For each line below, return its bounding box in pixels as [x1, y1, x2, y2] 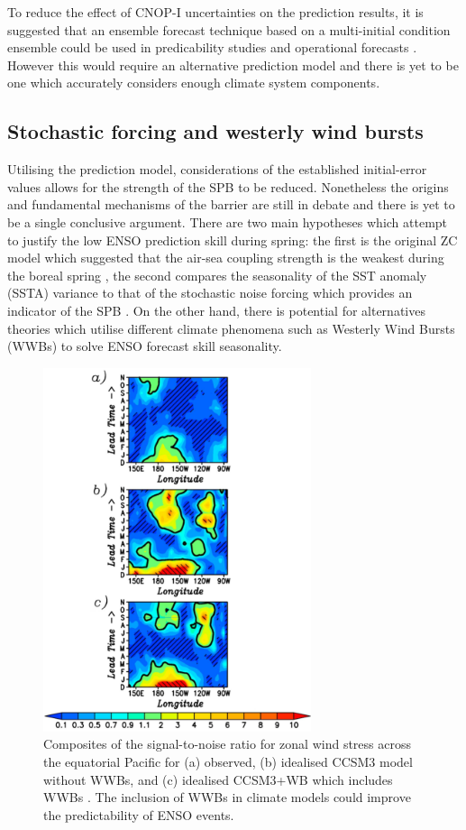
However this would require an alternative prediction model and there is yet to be [7, 55, 459, 74]
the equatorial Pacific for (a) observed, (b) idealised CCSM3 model [43, 752, 413, 770]
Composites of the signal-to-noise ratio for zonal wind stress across [43, 734, 411, 753]
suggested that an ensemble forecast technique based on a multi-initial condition [7, 20, 451, 39]
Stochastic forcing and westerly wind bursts [7, 117, 424, 145]
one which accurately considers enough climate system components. [7, 73, 380, 92]
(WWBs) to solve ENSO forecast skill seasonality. [7, 337, 282, 355]
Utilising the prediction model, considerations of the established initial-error [7, 160, 427, 179]
